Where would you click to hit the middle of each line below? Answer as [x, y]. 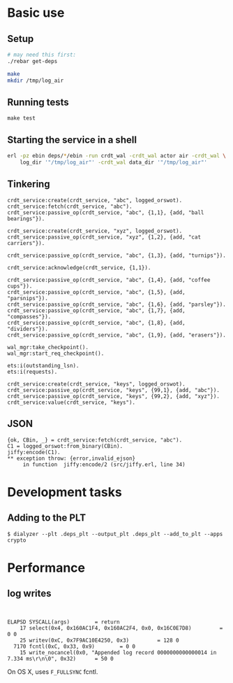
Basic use [36, 13]
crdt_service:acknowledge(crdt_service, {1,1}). [79, 267]
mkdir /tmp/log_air [36, 80]
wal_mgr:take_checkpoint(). [48, 347]
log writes [29, 594]
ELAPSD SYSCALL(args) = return [63, 622]
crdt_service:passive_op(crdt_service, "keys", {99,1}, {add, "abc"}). [113, 390]
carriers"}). [26, 243]
